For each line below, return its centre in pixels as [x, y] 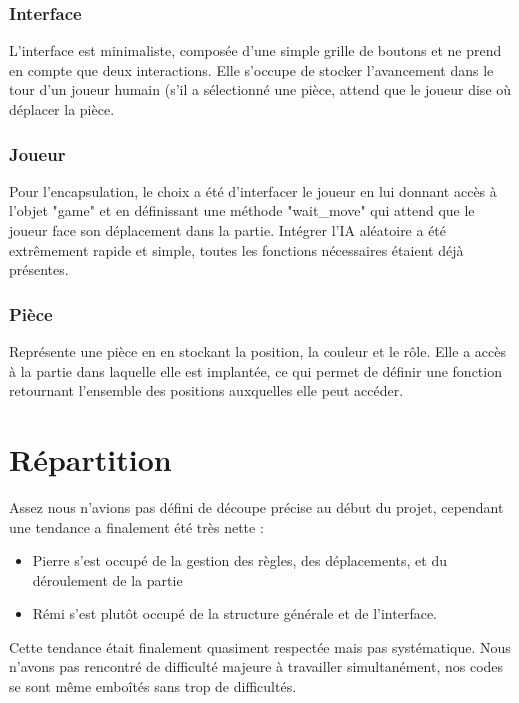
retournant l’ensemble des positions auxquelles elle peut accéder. [206, 390]
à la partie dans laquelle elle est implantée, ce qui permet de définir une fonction [255, 370]
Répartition [90, 458]
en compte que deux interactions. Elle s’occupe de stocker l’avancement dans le [251, 69]
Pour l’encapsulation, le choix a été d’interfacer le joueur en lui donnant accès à [253, 190]
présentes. [39, 269]
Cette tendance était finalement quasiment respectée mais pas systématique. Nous [260, 646]
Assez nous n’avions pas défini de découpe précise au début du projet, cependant [256, 506]
